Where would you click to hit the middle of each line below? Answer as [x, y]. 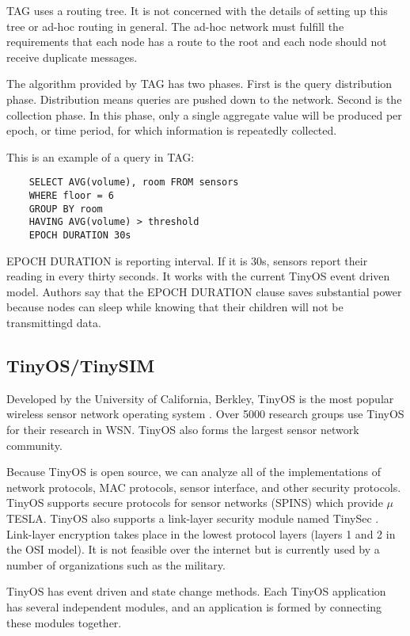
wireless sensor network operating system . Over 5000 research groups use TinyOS [205, 414]
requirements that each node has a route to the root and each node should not [197, 42]
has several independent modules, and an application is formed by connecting [194, 606]
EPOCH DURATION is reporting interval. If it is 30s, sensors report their [187, 260]
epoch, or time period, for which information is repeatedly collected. [172, 130]
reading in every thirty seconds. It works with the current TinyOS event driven [198, 276]
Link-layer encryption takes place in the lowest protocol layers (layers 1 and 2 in [201, 533]
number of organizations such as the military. [116, 564]
